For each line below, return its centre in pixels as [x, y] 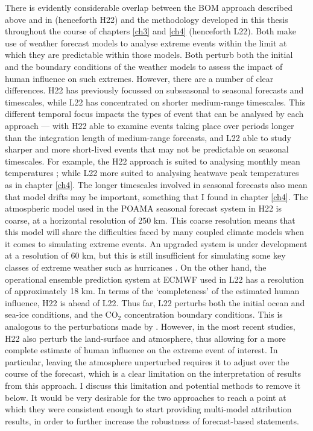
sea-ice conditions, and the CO [62, 314]
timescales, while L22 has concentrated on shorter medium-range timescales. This [155, 102]
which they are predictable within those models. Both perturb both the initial [149, 55]
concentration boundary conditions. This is [203, 314]
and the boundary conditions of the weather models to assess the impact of [144, 66]
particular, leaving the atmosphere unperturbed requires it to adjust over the [147, 361]
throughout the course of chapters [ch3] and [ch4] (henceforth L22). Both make [150, 31]
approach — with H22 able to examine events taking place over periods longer [150, 125]
